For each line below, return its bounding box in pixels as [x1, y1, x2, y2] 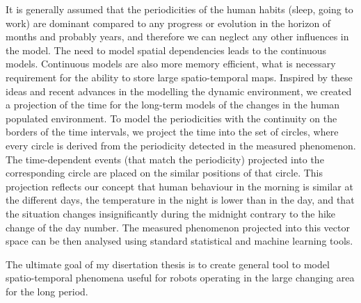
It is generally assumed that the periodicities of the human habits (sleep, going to [6, 2, 353, 16]
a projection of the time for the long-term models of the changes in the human [6, 97, 340, 112]
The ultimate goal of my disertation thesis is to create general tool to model [6, 256, 330, 271]
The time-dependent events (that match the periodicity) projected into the [6, 151, 324, 166]
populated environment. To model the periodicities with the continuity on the [6, 110, 337, 125]
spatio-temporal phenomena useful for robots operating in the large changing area [6, 270, 355, 285]
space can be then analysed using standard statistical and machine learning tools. [6, 234, 353, 248]
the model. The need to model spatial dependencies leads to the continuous [6, 42, 327, 57]
